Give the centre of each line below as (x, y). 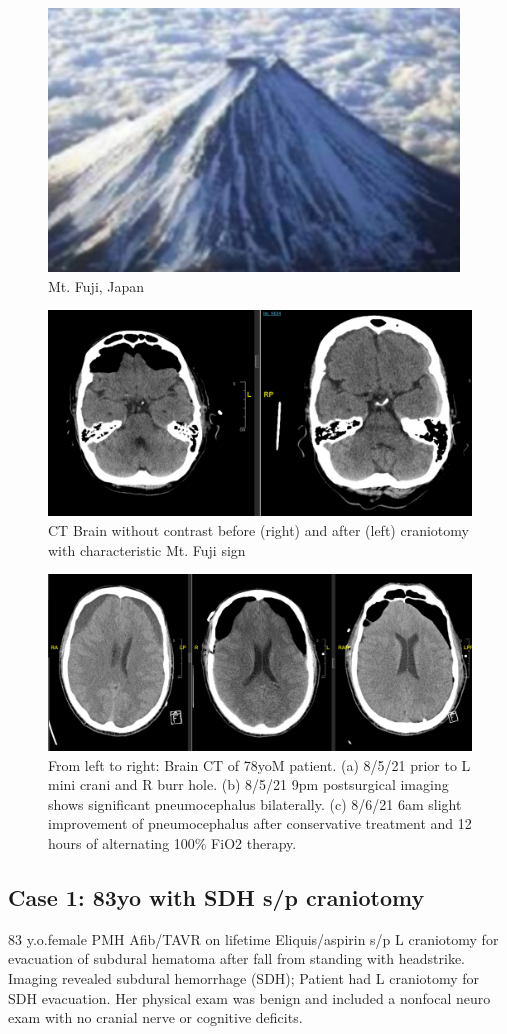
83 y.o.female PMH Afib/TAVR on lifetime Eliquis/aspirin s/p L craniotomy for (253, 938)
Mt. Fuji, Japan (96, 285)
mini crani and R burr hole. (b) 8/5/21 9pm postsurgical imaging (248, 784)
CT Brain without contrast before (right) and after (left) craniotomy (258, 529)
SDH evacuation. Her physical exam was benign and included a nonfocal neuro (249, 997)
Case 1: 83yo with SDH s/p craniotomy (216, 896)
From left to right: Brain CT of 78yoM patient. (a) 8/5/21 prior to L (259, 764)
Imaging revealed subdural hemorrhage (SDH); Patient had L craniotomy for (244, 977)
